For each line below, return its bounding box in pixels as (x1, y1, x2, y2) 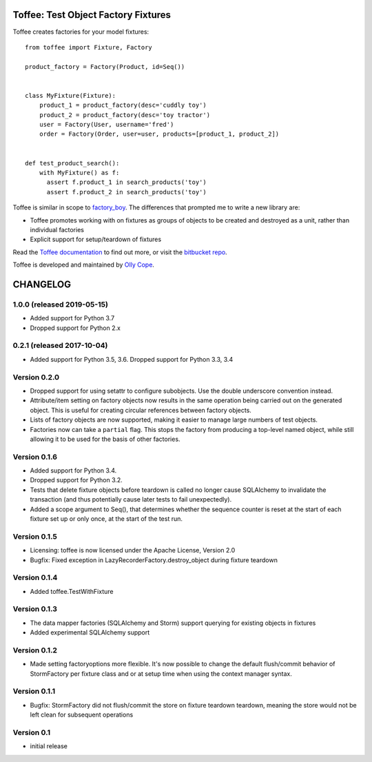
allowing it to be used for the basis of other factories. (30, 435, 180, 443)
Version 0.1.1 (12, 686, 55, 696)
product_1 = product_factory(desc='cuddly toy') (39, 101, 207, 110)
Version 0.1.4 (12, 573, 58, 582)
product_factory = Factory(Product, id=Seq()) (25, 63, 185, 70)
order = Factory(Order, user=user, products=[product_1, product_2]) (39, 130, 280, 138)
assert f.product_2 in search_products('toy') (46, 188, 207, 196)
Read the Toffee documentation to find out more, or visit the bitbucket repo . (12, 248, 227, 256)
